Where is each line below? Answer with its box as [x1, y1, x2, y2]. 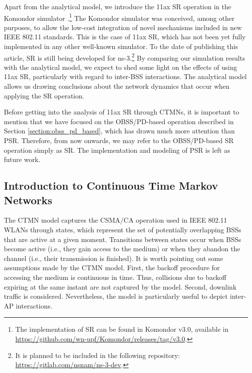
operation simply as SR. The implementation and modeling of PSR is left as [4, 145, 230, 155]
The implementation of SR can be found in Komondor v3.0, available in [15, 324, 229, 334]
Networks [4, 192, 52, 207]
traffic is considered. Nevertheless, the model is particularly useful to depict [4, 291, 228, 301]
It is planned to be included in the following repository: [15, 350, 180, 360]
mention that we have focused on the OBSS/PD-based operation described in [4, 116, 234, 126]
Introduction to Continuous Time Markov [4, 178, 218, 193]
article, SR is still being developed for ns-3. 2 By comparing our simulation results [4, 51, 245, 63]
